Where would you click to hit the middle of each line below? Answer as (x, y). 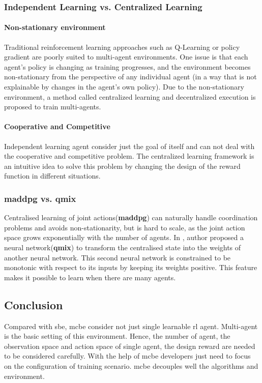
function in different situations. (52, 176)
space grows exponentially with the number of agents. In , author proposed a (124, 237)
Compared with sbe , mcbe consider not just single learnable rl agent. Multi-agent (131, 326)
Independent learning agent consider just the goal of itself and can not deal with (129, 146)
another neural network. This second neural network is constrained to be (118, 257)
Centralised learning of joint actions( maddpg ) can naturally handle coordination (131, 217)
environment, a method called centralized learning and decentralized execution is (130, 96)
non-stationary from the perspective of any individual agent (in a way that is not (130, 77)
